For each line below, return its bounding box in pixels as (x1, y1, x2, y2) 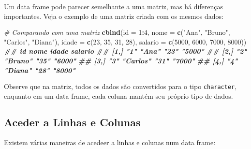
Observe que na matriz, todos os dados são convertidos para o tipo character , (4, 81, 237, 91)
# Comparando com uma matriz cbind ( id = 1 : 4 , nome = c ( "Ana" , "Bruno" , (4, 27, 230, 37)
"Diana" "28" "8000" (4, 65, 75, 75)
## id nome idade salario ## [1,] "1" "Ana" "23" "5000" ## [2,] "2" (4, 46, 247, 56)
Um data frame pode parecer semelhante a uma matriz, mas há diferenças (4, 1, 223, 11)
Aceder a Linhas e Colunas (4, 114, 141, 129)
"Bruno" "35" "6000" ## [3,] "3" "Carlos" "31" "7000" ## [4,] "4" (4, 55, 238, 65)
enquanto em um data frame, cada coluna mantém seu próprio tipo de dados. (4, 90, 233, 101)
